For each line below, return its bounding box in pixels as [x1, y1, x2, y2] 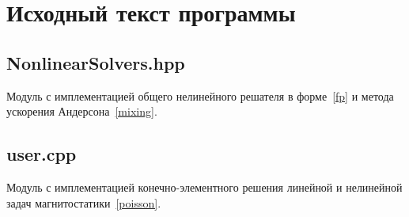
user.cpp [6, 142, 77, 166]
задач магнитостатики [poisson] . [6, 194, 161, 211]
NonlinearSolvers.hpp [6, 50, 185, 74]
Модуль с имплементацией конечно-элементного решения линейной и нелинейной [6, 178, 403, 195]
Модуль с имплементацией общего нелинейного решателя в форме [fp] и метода [6, 87, 394, 104]
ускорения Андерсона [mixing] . [6, 103, 157, 120]
